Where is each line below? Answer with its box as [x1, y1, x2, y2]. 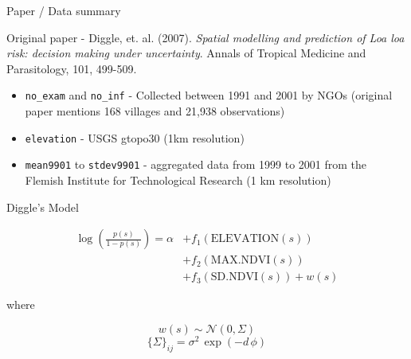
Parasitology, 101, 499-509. [6, 60, 137, 76]
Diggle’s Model [6, 198, 79, 215]
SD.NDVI [210, 271, 258, 283]
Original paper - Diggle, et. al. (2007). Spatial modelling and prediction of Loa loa [6, 29, 405, 45]
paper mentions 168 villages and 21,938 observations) [25, 103, 285, 119]
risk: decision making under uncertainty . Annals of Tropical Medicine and [6, 45, 366, 61]
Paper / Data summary [6, 2, 121, 18]
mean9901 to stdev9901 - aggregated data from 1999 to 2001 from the [25, 156, 367, 173]
